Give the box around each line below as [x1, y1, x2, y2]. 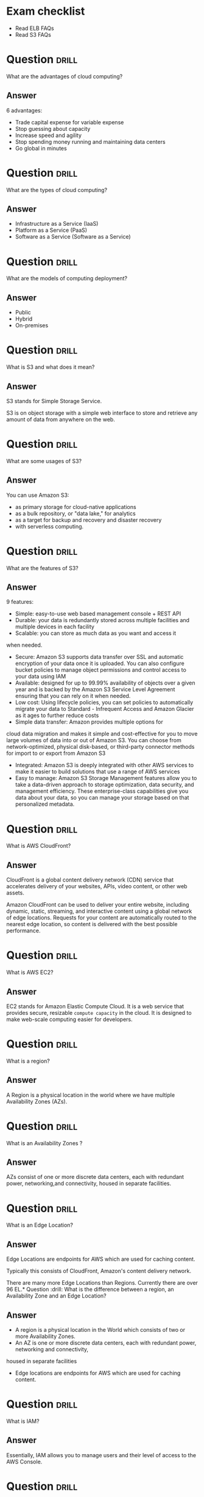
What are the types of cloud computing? [6, 186, 108, 193]
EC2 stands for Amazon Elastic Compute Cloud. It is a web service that [6, 1002, 185, 1010]
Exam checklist [6, 4, 85, 18]
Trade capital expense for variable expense [15, 118, 124, 126]
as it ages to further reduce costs [15, 711, 99, 719]
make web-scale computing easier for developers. [6, 1016, 133, 1023]
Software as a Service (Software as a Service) [15, 233, 131, 240]
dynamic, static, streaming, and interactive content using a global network [6, 907, 192, 915]
